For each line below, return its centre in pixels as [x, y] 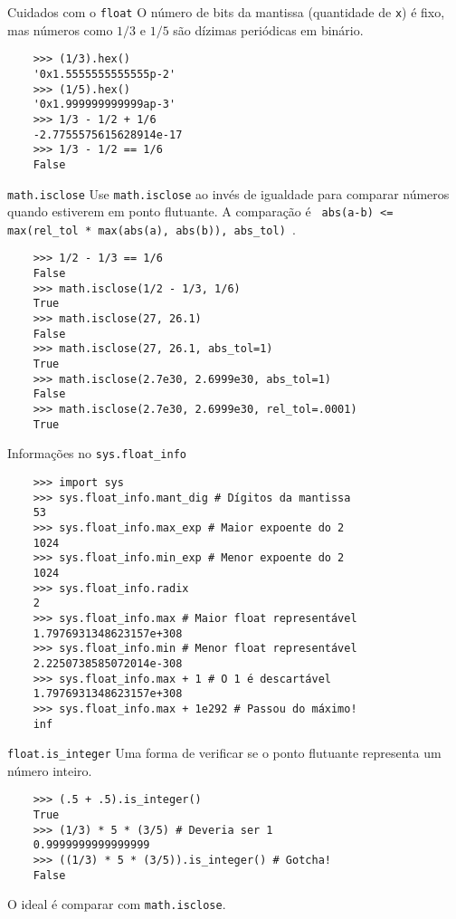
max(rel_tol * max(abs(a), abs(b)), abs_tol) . [152, 229]
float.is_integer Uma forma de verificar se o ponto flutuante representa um [224, 753]
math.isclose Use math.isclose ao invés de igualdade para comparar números [228, 193]
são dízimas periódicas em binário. [268, 29]
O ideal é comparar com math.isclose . [117, 904]
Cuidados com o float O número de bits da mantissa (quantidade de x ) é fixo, [226, 12]
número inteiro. [50, 770]
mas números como [60, 29]
